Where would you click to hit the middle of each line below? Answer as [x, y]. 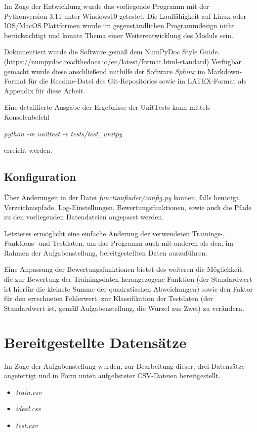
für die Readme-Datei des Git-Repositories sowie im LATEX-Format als [137, 81]
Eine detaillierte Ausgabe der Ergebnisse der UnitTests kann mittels [107, 107]
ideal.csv [28, 409]
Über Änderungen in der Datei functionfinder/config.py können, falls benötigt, [123, 197]
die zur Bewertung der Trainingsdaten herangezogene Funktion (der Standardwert [128, 279]
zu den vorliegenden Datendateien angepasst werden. [84, 217]
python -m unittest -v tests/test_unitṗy [63, 133]
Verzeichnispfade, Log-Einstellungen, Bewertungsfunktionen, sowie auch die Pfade [128, 207]
